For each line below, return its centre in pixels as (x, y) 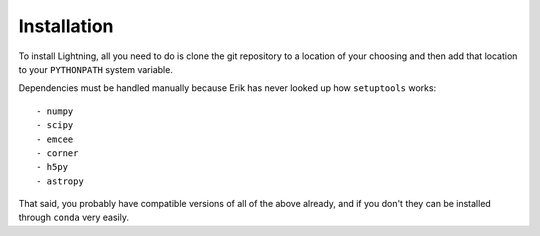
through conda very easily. (74, 217)
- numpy (55, 111)
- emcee (55, 139)
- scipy (55, 125)
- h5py (52, 167)
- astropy (60, 181)
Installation (66, 26)
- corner (57, 153)
